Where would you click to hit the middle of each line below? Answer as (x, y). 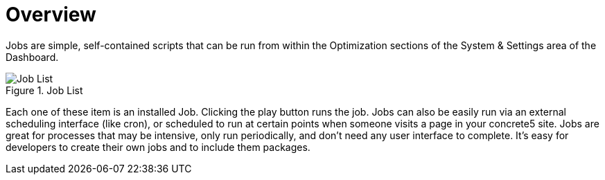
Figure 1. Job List (44, 90)
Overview (51, 15)
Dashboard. (32, 57)
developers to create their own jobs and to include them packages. (158, 147)
